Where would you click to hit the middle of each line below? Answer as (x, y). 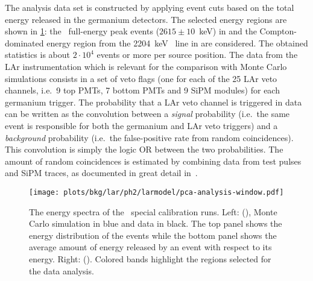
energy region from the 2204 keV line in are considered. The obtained (177, 43)
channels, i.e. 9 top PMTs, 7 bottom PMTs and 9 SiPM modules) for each (142, 90)
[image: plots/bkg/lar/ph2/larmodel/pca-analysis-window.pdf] (156, 192)
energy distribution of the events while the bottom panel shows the (153, 235)
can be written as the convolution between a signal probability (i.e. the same (147, 114)
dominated (24, 43)
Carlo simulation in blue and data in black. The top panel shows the (156, 223)
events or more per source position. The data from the (197, 55)
